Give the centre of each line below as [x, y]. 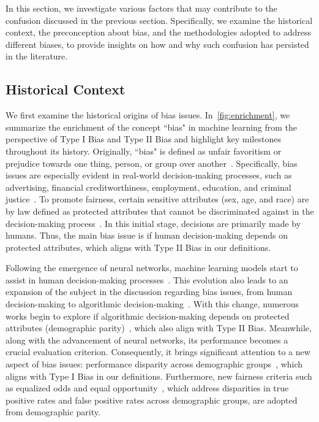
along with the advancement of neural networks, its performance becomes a [147, 340]
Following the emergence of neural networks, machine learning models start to [152, 268]
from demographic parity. [53, 412]
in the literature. [37, 56]
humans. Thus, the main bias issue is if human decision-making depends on [147, 235]
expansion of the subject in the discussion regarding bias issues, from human [149, 292]
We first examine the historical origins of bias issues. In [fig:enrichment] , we [148, 115]
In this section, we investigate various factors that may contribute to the [141, 8]
